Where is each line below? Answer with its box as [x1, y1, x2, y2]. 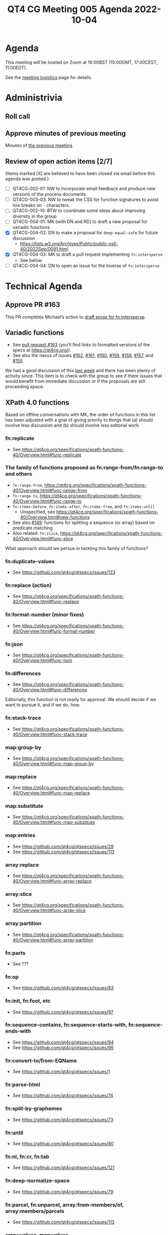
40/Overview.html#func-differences [12, 687, 87, 693]
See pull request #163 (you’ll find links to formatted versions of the [12, 341, 150, 348]
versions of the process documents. [12, 191, 87, 197]
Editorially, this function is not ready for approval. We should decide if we [5, 697, 156, 703]
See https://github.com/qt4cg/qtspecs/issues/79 [12, 1189, 114, 1195]
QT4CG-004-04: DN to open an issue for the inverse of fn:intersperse [12, 262, 159, 268]
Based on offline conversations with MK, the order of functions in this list [5, 411, 155, 418]
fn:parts [5, 949, 26, 956]
